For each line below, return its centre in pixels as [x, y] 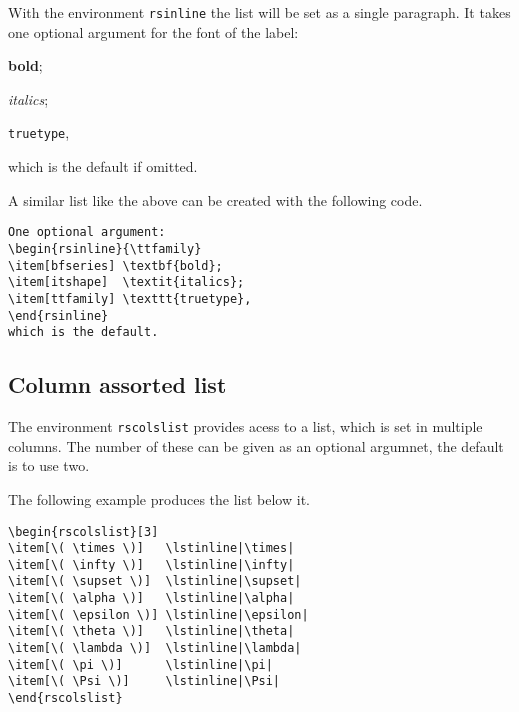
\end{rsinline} [58, 315]
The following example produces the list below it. [159, 498]
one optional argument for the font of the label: [153, 31]
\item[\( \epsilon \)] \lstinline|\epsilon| [158, 614]
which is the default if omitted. [103, 166]
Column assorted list [117, 384]
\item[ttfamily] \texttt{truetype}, [130, 298]
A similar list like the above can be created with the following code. [215, 199]
